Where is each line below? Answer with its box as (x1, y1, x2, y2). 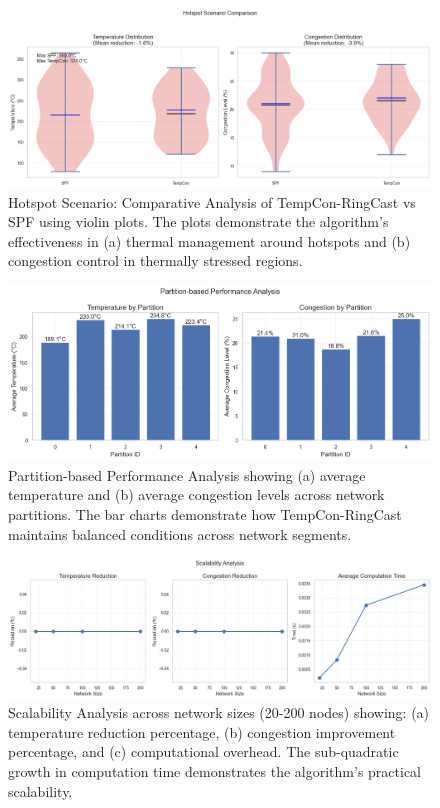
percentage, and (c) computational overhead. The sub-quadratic (8, 741, 399, 762)
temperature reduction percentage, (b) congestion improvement (8, 721, 396, 742)
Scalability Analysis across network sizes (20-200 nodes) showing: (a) (8, 702, 430, 723)
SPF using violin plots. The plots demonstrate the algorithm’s (8, 211, 389, 232)
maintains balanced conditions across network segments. (8, 523, 352, 544)
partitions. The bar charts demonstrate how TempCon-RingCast (8, 504, 402, 524)
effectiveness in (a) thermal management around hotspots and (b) (8, 230, 411, 251)
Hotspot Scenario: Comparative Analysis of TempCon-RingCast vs (8, 191, 416, 212)
